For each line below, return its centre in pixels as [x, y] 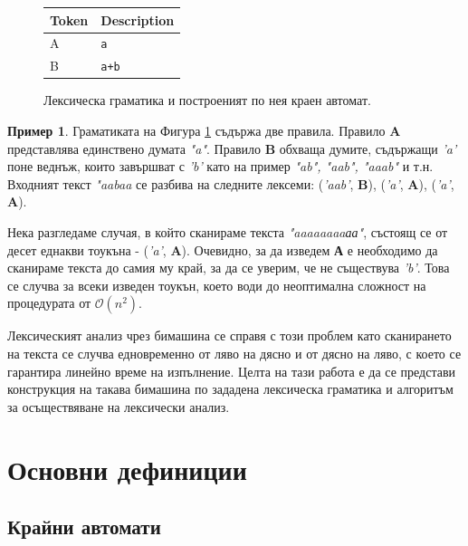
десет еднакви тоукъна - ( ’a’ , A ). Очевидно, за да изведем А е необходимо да [223, 249]
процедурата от [49, 303]
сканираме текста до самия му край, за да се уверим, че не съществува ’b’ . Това [229, 268]
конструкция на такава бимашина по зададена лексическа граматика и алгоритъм [230, 389]
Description [138, 19]
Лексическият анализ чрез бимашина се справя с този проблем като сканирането [229, 335]
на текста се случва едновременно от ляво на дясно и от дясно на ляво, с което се [234, 353]
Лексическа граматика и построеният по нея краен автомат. [207, 100]
